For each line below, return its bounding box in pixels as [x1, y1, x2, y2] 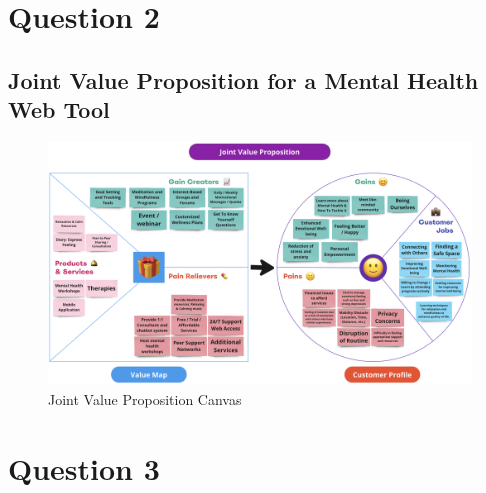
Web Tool [8, 94, 110, 125]
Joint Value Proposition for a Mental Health [8, 64, 479, 95]
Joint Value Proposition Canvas [48, 389, 242, 410]
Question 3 [8, 447, 160, 488]
